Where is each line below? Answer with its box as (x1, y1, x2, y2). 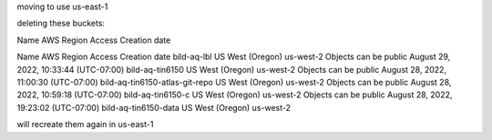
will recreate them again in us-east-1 (16, 119, 154, 130)
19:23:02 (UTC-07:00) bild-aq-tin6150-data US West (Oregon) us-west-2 (16, 102, 292, 113)
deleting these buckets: (16, 18, 105, 29)
